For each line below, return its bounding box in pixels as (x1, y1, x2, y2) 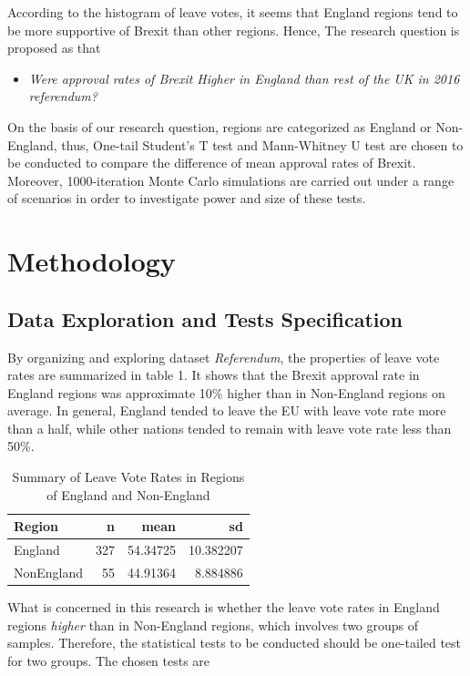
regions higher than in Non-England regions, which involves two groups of (7, 615, 419, 634)
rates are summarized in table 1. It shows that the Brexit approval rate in (7, 365, 420, 384)
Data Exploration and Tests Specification (7, 304, 404, 333)
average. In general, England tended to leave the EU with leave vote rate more (7, 401, 446, 420)
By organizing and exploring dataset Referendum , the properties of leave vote (7, 347, 440, 366)
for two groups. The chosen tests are (7, 650, 210, 670)
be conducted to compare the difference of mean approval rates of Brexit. (7, 153, 416, 172)
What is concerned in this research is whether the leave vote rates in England (7, 598, 440, 617)
